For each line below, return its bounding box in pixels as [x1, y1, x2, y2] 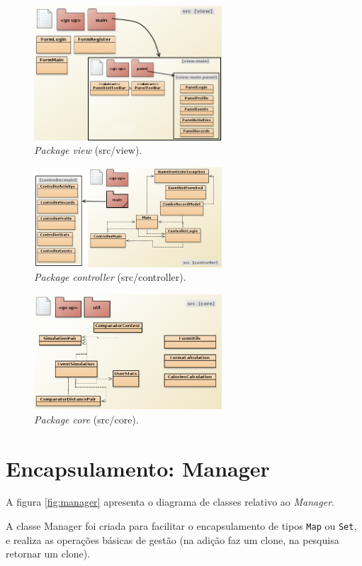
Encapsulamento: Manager [6, 453, 270, 482]
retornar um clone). [6, 546, 91, 561]
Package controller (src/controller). [34, 270, 186, 284]
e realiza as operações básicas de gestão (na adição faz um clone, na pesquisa [6, 532, 339, 547]
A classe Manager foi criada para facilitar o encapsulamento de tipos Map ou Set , [6, 518, 357, 533]
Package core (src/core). [34, 411, 139, 426]
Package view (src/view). [34, 143, 142, 157]
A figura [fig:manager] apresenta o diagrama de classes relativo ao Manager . [6, 494, 334, 509]
